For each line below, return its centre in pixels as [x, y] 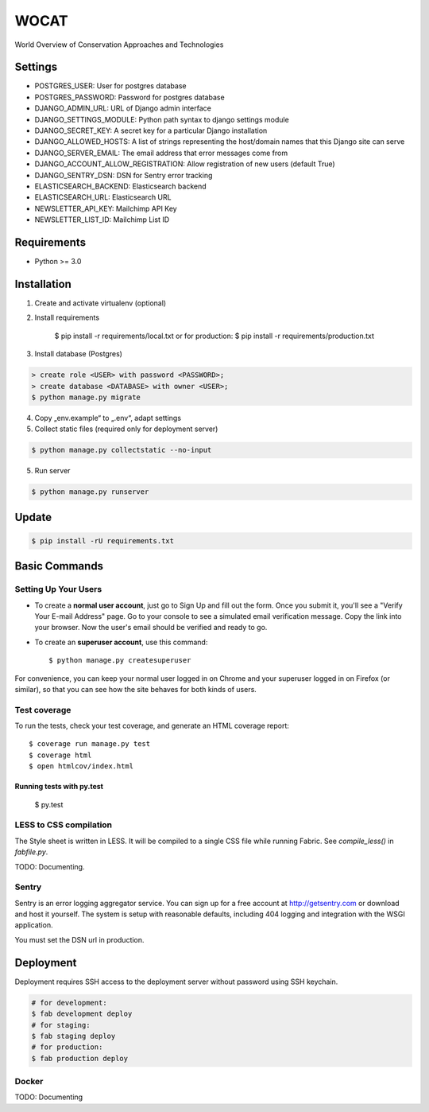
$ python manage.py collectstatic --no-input [122, 450]
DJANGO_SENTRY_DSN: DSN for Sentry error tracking [124, 175]
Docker [29, 1082]
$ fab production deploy [80, 1058]
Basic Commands [59, 566]
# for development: [69, 1003]
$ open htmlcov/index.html [81, 766]
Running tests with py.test [59, 787]
